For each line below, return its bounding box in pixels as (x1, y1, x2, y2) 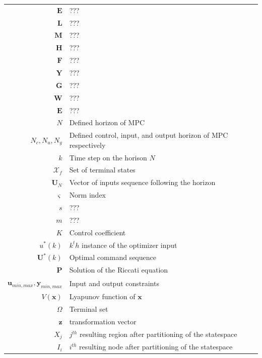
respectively (69, 139, 106, 150)
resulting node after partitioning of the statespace (79, 341, 233, 352)
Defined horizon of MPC (69, 117, 145, 128)
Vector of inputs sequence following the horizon (69, 177, 216, 188)
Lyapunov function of (69, 291, 136, 302)
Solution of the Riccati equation (69, 264, 168, 275)
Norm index (69, 190, 106, 200)
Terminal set (69, 303, 108, 314)
